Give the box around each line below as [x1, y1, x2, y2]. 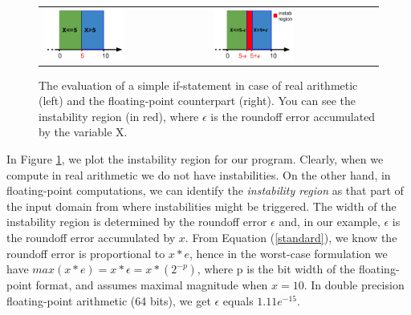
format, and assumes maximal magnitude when [35, 277, 268, 293]
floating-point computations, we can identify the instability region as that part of [6, 182, 404, 199]
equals [222, 292, 254, 309]
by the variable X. [39, 123, 128, 140]
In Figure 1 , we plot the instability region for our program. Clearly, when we [6, 151, 384, 167]
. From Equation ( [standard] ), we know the [185, 228, 397, 245]
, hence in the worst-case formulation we [189, 244, 388, 261]
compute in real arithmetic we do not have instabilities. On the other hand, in [6, 166, 391, 183]
